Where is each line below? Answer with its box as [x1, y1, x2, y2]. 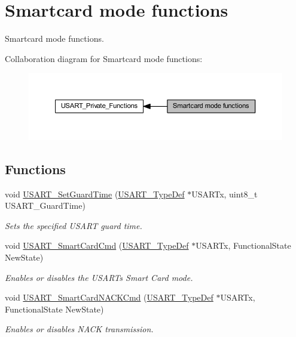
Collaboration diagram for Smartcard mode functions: [5, 52, 203, 64]
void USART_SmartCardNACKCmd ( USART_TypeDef [5, 291, 213, 304]
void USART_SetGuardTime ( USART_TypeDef [5, 187, 185, 200]
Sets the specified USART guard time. [5, 219, 142, 231]
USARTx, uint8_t [191, 187, 258, 200]
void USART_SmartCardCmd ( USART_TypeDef [5, 239, 189, 252]
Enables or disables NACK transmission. [5, 323, 154, 335]
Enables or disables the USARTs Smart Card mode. [5, 271, 193, 283]
